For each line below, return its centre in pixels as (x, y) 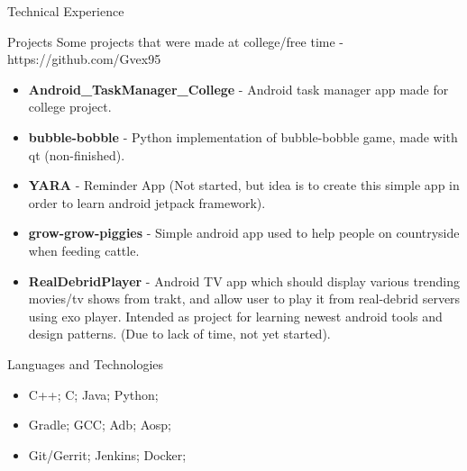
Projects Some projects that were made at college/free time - (175, 41)
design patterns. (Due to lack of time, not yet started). (179, 334)
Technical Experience (66, 11)
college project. (70, 107)
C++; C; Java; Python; (93, 394)
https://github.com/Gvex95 (84, 59)
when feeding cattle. (84, 250)
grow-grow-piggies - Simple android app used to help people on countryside (244, 233)
